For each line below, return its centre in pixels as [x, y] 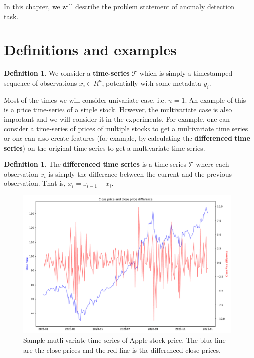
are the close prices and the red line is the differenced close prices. [122, 349]
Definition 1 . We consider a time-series [67, 73]
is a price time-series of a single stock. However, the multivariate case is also [118, 109]
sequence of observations [41, 82]
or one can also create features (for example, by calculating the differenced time [127, 138]
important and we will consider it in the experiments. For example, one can [117, 119]
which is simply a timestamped [186, 73]
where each [212, 164]
